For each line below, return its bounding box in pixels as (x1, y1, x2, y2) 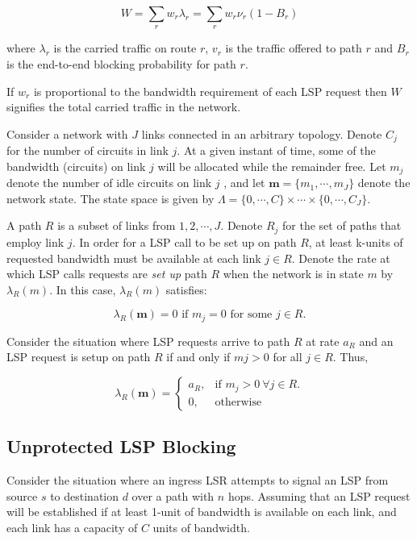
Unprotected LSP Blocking (6, 434, 236, 459)
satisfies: (165, 281, 207, 298)
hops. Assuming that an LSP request (227, 487, 411, 504)
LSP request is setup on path (6, 348, 151, 365)
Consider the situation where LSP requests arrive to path (6, 332, 290, 349)
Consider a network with (6, 125, 128, 142)
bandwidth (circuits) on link (6, 157, 146, 174)
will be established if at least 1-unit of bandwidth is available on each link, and (6, 503, 397, 520)
